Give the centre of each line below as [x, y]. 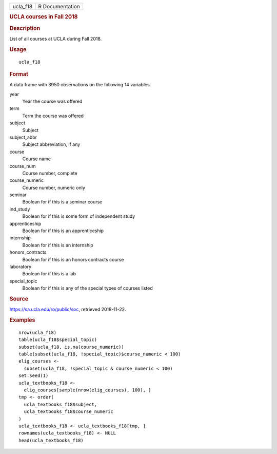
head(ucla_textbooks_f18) [51, 440]
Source [19, 299]
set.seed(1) [34, 376]
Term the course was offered [53, 116]
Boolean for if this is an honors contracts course [73, 259]
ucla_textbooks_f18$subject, [61, 404]
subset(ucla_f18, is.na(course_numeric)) [71, 347]
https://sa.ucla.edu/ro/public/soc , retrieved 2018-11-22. [68, 309]
